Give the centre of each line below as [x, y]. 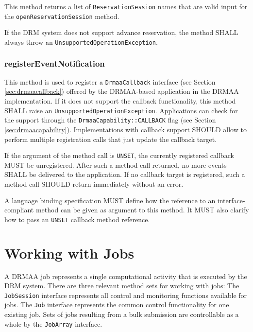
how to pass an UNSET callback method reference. [77, 219]
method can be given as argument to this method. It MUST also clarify [142, 210]
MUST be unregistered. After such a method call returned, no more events [116, 165]
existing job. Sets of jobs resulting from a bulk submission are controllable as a [122, 314]
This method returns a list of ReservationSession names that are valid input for [126, 6]
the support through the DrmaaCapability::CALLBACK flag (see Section [110, 120]
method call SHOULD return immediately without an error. [94, 183]
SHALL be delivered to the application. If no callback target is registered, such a [125, 174]
